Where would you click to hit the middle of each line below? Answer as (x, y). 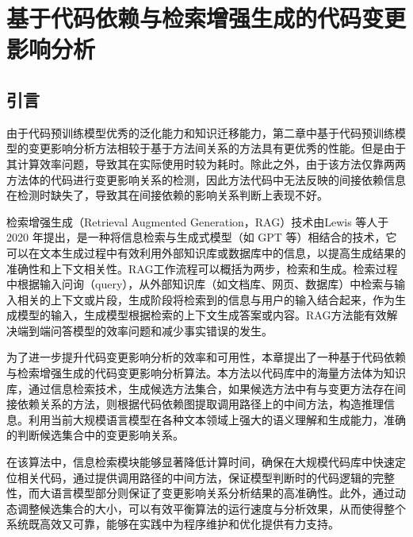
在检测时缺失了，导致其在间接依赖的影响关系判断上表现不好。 (167, 195)
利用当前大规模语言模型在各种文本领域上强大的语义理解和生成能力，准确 (217, 419)
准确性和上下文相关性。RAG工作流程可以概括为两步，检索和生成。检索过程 (202, 268)
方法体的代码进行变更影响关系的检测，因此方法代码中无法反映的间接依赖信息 (206, 179)
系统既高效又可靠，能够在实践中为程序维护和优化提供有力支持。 (173, 524)
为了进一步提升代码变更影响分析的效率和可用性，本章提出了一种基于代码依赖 (206, 357)
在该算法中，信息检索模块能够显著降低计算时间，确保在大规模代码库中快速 (201, 462)
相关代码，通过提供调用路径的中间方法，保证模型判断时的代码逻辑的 (195, 477)
